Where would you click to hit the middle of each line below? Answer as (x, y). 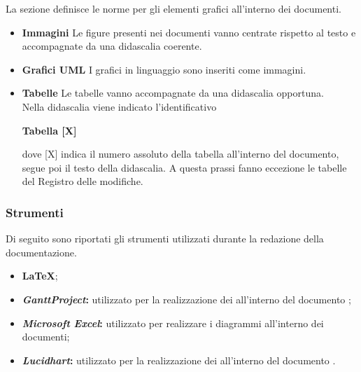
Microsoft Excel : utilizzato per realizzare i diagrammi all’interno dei (173, 323)
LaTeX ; (40, 276)
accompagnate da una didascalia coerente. (112, 46)
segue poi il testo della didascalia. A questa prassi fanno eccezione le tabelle (184, 167)
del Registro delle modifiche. (83, 181)
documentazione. (41, 252)
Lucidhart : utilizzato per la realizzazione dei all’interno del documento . (179, 360)
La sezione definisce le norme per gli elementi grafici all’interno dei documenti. (174, 8)
